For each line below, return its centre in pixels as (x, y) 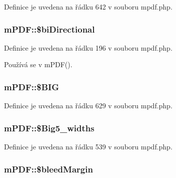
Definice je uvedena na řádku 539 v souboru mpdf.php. (88, 147)
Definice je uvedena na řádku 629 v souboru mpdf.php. (88, 106)
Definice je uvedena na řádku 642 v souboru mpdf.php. (88, 7)
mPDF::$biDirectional (49, 29)
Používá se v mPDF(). (38, 64)
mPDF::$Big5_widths (49, 128)
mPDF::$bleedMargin (48, 169)
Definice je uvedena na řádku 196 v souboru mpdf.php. (88, 47)
